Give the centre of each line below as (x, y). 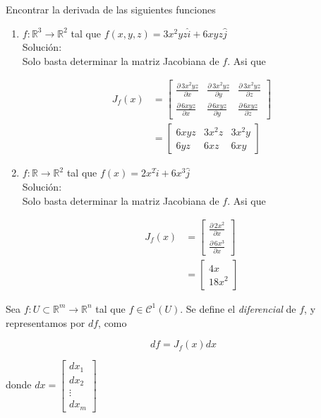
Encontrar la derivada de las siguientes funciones (111, 9)
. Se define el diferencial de (238, 308)
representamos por (46, 322)
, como (113, 322)
